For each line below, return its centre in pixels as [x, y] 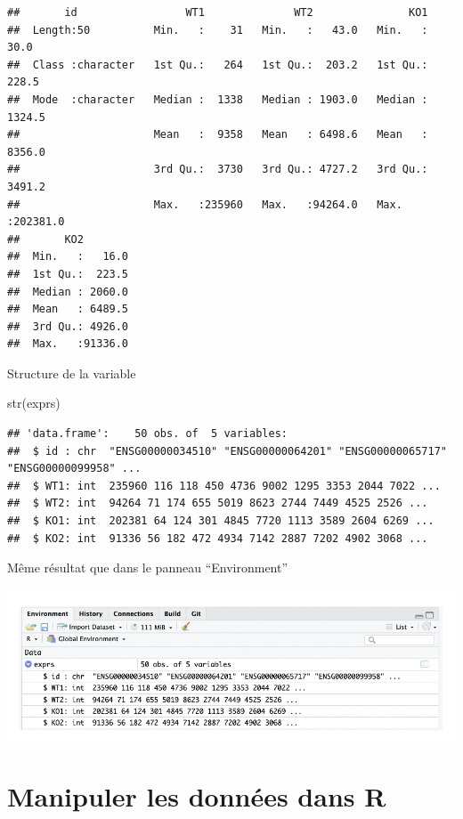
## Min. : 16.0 [68, 257]
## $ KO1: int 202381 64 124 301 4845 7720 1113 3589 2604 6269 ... [221, 521]
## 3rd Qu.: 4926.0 [68, 326]
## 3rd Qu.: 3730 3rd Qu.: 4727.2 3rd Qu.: [218, 170]
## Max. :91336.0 [68, 344]
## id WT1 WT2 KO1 [218, 12]
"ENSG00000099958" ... [74, 469]
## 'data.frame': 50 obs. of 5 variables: [147, 434]
